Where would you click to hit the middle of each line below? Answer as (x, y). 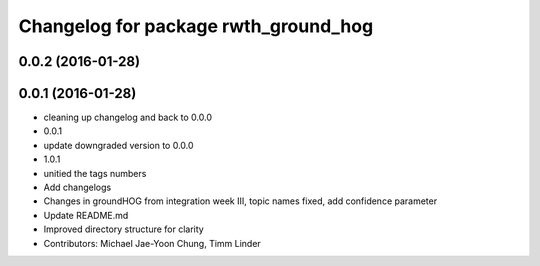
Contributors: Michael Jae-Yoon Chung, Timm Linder (152, 243)
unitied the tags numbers (95, 173)
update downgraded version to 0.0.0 (118, 145)
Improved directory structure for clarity (123, 229)
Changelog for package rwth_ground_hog (196, 26)
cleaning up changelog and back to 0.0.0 (128, 117)
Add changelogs (77, 187)
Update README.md (86, 215)
